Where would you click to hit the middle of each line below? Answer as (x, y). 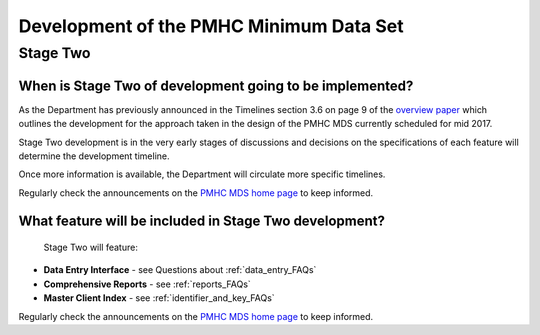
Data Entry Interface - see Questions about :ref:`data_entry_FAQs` (180, 270)
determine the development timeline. (94, 156)
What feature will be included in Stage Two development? (201, 221)
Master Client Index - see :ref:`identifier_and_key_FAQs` (159, 298)
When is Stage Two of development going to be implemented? (216, 85)
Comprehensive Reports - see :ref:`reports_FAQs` (147, 284)
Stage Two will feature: (91, 247)
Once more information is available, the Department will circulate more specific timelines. (202, 174)
